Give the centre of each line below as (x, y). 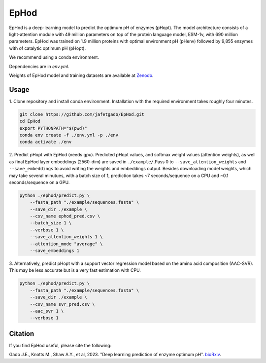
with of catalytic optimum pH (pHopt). (48, 48)
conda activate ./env (46, 142)
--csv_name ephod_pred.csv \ (65, 216)
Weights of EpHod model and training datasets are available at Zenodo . (81, 75)
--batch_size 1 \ (51, 223)
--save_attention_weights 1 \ (66, 237)
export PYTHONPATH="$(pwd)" (53, 128)
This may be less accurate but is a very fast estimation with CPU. (75, 270)
